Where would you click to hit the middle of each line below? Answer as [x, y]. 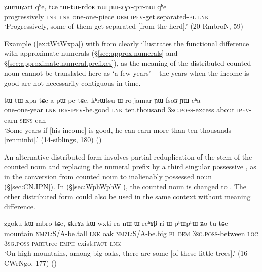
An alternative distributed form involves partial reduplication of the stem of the [128, 156]
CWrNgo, [19, 263]
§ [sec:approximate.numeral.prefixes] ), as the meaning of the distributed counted [128, 63]
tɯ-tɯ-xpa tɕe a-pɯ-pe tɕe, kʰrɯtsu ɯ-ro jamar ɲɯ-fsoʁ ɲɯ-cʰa [102, 100]
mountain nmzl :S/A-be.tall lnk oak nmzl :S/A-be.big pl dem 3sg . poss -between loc [131, 233]
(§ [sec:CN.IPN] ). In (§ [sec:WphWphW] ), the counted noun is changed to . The [125, 186]
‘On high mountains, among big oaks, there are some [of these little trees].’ [120, 253]
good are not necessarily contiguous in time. [72, 83]
